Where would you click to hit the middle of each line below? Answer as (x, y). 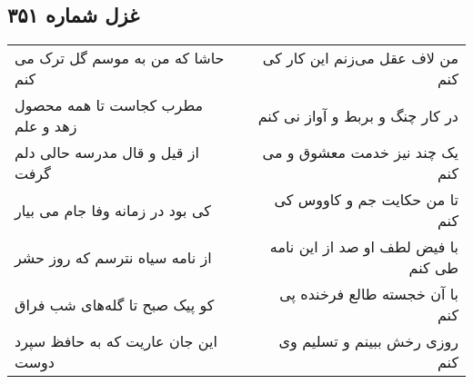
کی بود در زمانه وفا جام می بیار (113, 210)
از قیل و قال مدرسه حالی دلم (107, 153)
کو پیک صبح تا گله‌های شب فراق (115, 304)
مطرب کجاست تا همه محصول (109, 105)
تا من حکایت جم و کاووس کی (366, 200)
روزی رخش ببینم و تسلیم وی (368, 341)
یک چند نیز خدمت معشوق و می (360, 153)
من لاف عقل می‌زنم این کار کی (360, 58)
